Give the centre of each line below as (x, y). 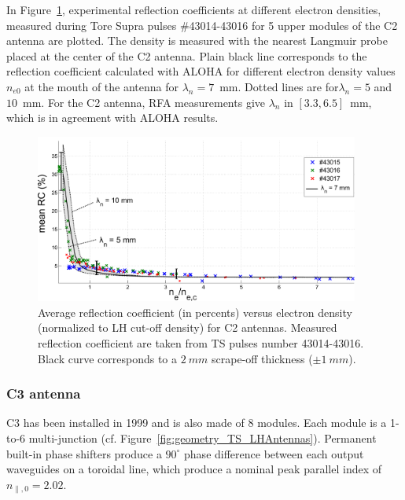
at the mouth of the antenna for (101, 86)
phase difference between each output (274, 453)
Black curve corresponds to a (108, 358)
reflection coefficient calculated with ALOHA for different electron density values (201, 71)
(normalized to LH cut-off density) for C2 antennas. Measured (188, 327)
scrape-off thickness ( (262, 358)
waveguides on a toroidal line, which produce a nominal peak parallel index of (194, 469)
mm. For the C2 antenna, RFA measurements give (144, 102)
